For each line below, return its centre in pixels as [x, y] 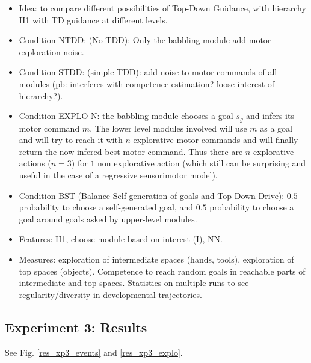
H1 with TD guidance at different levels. [93, 20]
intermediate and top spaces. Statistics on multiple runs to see [134, 283]
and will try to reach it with [71, 140]
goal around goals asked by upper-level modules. [108, 218]
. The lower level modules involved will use [168, 128]
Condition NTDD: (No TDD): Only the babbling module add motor [145, 40]
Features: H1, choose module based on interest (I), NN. [121, 239]
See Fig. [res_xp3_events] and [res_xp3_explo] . [94, 352]
